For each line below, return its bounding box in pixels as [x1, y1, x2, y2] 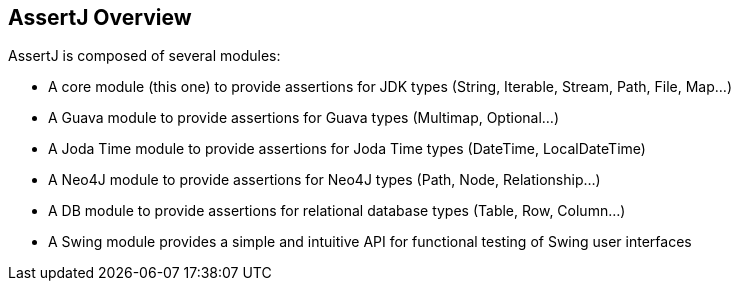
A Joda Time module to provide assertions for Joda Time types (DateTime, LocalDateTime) [48, 140, 646, 158]
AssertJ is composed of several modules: [8, 47, 281, 65]
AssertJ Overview [8, 5, 192, 30]
